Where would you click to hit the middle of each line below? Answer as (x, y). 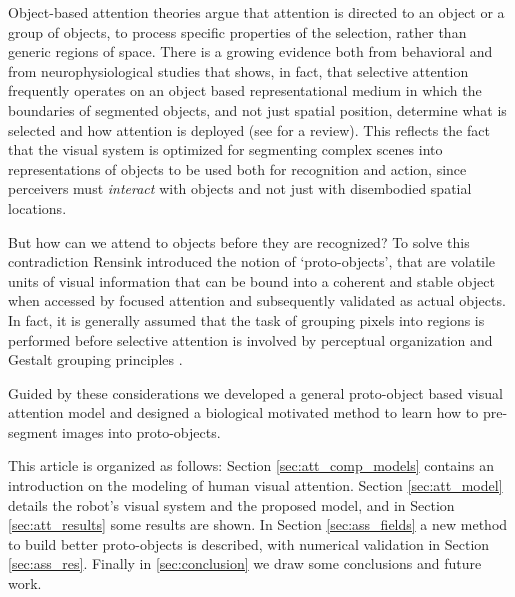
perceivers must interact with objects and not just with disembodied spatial (240, 188)
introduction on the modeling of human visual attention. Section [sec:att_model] (255, 485)
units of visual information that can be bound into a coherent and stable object (251, 280)
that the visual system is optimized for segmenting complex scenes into (225, 149)
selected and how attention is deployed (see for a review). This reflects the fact (249, 129)
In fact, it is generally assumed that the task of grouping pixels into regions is (246, 319)
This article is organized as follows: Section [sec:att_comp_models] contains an (251, 465)
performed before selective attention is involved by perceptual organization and (250, 339)
